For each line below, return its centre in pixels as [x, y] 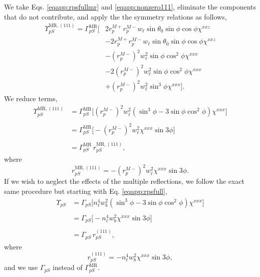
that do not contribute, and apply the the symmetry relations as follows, [115, 16]
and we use [21, 267]
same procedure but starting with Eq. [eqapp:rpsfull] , [86, 191]
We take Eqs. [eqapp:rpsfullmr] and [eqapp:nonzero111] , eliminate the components [130, 7]
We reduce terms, [31, 98]
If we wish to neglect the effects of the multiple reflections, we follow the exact [124, 181]
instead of [68, 267]
